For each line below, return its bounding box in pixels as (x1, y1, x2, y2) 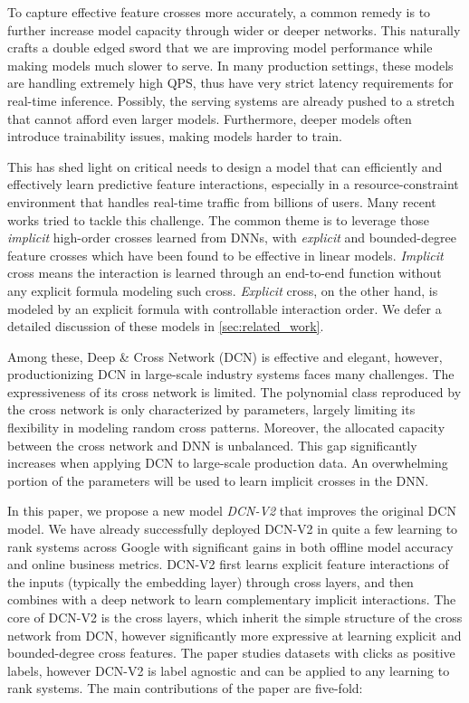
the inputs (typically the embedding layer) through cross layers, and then (7, 572, 414, 591)
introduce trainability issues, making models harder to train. (7, 127, 342, 146)
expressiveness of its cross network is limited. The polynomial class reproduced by (7, 382, 462, 401)
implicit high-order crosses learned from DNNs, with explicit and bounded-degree (7, 228, 456, 247)
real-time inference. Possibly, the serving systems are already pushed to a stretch (7, 90, 455, 109)
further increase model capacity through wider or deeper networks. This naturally (7, 20, 461, 39)
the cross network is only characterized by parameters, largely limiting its (7, 400, 416, 419)
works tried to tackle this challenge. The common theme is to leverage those (7, 210, 429, 229)
